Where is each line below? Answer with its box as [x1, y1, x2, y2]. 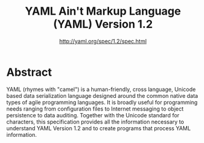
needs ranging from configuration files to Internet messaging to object [6, 105, 184, 112]
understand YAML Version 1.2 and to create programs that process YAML [6, 124, 191, 132]
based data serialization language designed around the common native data [6, 92, 198, 99]
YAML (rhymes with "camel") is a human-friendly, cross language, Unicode [6, 86, 196, 93]
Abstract [6, 65, 52, 79]
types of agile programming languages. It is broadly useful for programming [6, 98, 198, 106]
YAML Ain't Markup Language [25, 4, 181, 18]
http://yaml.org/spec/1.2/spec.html [59, 37, 147, 45]
